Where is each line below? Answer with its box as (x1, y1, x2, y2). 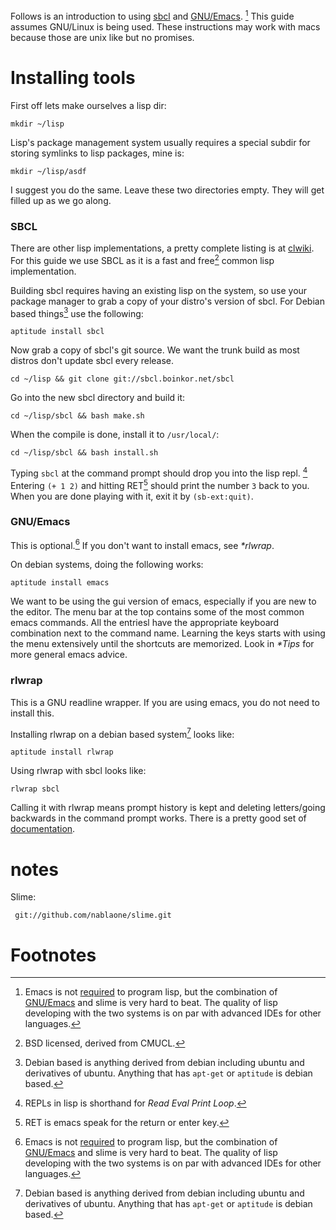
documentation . (10, 823, 76, 835)
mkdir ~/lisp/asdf (10, 166, 87, 176)
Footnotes (10, 944, 97, 966)
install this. (10, 707, 55, 719)
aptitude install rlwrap (10, 747, 114, 758)
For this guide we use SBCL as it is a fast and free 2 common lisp (10, 252, 275, 266)
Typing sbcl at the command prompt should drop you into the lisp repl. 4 (10, 465, 308, 479)
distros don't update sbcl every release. (10, 355, 175, 367)
